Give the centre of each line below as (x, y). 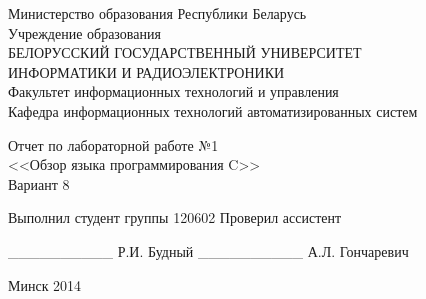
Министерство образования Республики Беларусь (157, 13)
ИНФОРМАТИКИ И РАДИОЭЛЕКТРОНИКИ (146, 71)
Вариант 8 (39, 183)
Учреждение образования (84, 32)
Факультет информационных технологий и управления (173, 91)
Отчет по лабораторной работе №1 (113, 144)
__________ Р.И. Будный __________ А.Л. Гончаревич (208, 250)
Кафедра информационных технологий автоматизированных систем (213, 110)
